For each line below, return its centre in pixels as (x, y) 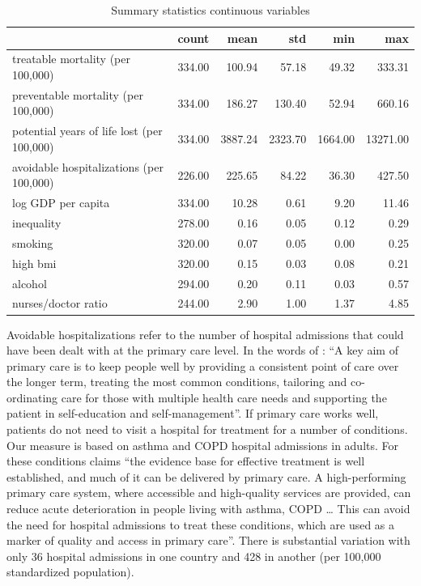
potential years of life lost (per (87, 131)
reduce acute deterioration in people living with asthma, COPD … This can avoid (208, 509)
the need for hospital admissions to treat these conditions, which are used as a (201, 524)
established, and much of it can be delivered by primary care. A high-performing (206, 476)
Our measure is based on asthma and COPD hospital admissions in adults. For (203, 445)
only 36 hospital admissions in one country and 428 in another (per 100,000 (194, 556)
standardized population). (70, 572)
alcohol (30, 283)
